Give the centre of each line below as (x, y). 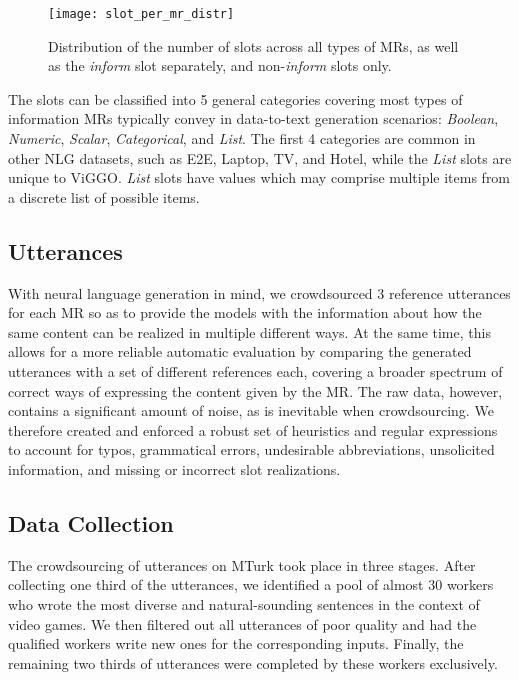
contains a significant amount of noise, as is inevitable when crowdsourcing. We (251, 410)
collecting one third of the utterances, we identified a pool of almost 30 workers (251, 584)
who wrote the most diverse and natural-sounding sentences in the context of (244, 603)
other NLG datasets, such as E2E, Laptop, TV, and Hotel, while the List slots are (260, 157)
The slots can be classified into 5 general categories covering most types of (235, 98)
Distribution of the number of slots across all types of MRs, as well (253, 45)
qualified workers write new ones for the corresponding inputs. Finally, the (236, 643)
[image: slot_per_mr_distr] (141, 14)
